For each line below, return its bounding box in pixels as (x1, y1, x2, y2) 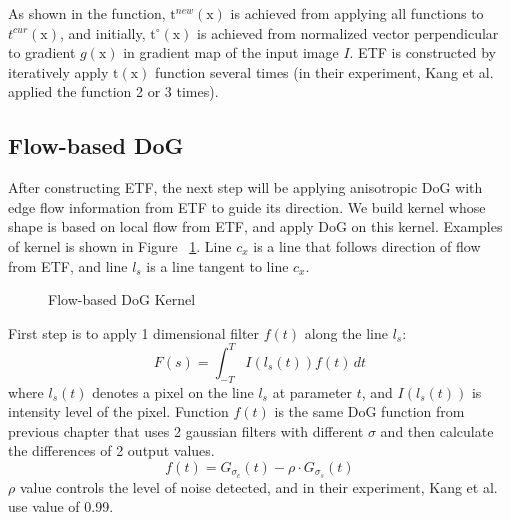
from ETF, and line (8, 255, 128, 276)
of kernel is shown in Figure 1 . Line (8, 235, 232, 256)
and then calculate (380, 420, 494, 441)
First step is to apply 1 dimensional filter (8, 322, 260, 343)
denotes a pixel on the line (92, 381, 254, 402)
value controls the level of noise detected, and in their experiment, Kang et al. (19, 476, 498, 497)
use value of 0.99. (8, 496, 114, 517)
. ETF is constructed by (349, 42, 496, 63)
